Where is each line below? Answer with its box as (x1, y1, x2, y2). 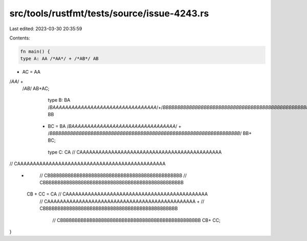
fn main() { (20, 49, 51, 54)
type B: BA (48, 97, 71, 103)
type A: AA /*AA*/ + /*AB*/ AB (20, 56, 99, 61)
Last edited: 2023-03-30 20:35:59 (9, 26, 82, 32)
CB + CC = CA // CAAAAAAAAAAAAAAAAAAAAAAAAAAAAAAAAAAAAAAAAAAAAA (27, 191, 208, 197)
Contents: (9, 35, 30, 41)
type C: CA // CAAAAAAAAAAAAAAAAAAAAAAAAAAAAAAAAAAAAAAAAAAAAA (48, 149, 222, 155)
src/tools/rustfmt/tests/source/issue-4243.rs (9, 8, 209, 19)
